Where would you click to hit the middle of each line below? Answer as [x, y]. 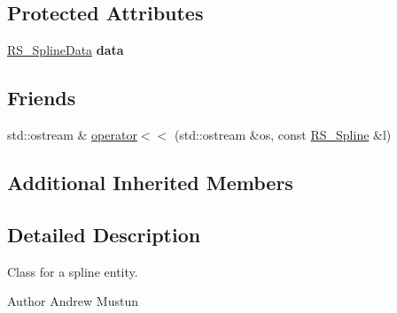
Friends [42, 98]
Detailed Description [104, 234]
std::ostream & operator [72, 134]
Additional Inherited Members [150, 182]
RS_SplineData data [66, 50]
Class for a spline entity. [73, 271]
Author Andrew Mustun [73, 301]
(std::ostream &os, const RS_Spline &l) [283, 134]
